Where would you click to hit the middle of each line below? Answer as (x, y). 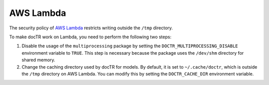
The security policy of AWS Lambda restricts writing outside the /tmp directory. (91, 28)
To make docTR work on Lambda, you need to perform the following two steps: (90, 37)
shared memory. (39, 60)
